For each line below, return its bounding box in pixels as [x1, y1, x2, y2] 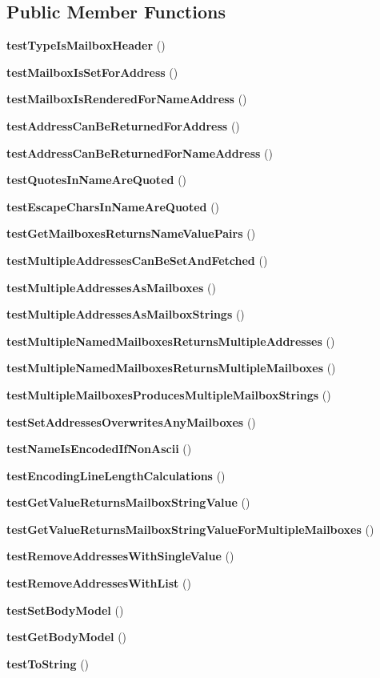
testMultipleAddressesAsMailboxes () [6, 279, 216, 295]
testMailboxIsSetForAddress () [6, 63, 178, 80]
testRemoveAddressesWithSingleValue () [6, 548, 234, 564]
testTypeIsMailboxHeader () [6, 37, 166, 54]
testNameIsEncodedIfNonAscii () [6, 440, 192, 457]
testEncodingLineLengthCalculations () [6, 467, 226, 483]
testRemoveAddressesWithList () [6, 575, 191, 592]
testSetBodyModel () [6, 601, 124, 618]
